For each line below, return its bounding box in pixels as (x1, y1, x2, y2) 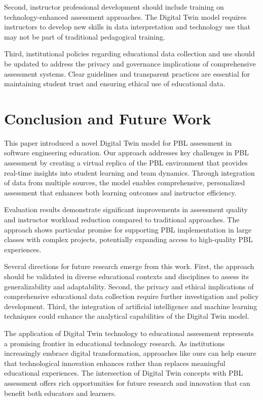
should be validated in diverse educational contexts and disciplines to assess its (4, 271, 249, 281)
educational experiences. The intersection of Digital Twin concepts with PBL (4, 368, 243, 378)
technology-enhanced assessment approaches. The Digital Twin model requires (4, 11, 247, 22)
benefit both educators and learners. (4, 387, 117, 398)
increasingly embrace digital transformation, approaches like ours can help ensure (4, 348, 256, 358)
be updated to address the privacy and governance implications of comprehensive (4, 58, 256, 69)
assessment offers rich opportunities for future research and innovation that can (4, 377, 250, 388)
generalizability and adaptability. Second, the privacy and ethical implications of (4, 281, 254, 291)
